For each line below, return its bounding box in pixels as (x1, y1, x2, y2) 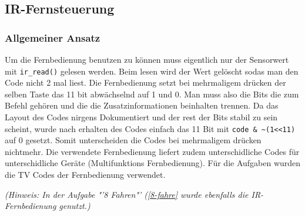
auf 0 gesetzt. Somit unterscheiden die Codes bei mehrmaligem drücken (5, 134, 262, 146)
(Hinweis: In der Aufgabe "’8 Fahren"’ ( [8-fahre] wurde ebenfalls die (5, 188, 249, 200)
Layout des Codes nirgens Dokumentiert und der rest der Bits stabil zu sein (5, 111, 278, 123)
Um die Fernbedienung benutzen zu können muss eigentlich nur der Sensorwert (5, 53, 289, 65)
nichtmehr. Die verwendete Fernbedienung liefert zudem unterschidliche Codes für (5, 145, 300, 157)
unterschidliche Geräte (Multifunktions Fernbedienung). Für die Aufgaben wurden (5, 157, 301, 169)
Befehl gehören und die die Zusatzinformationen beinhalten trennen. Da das (5, 99, 279, 112)
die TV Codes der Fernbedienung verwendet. (5, 168, 166, 181)
